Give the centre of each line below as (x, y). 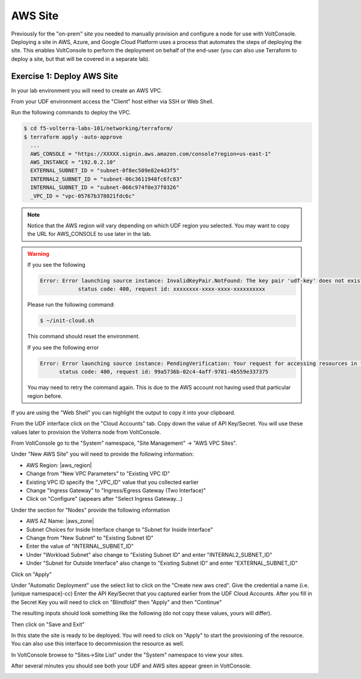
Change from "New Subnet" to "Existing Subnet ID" (90, 538)
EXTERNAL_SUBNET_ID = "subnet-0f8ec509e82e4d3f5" (105, 171)
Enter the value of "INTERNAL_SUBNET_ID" (80, 546)
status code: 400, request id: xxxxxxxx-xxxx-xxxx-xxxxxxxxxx (172, 289)
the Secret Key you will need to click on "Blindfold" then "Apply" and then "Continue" (116, 602)
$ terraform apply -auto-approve (73, 137)
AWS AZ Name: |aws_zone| (60, 521)
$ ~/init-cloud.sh (67, 321)
